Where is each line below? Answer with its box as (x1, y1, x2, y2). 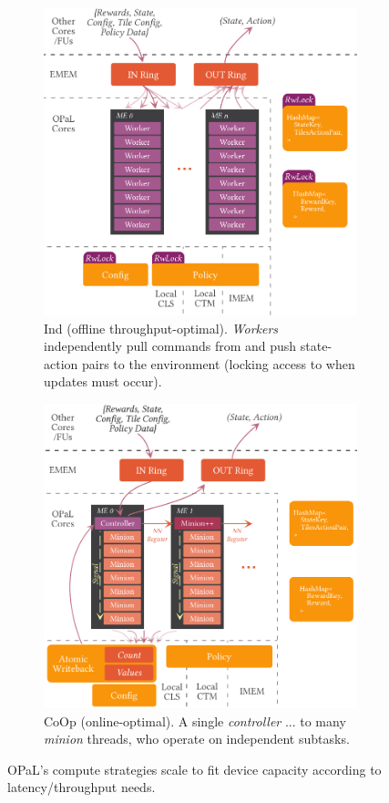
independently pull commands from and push (44, 336, 297, 355)
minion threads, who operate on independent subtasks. (44, 729, 350, 748)
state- (300, 336, 333, 355)
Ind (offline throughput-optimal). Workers (44, 318, 279, 337)
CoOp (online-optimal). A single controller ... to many (44, 711, 346, 730)
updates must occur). (44, 372, 162, 391)
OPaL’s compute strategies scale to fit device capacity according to (7, 759, 382, 778)
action (44, 354, 78, 373)
